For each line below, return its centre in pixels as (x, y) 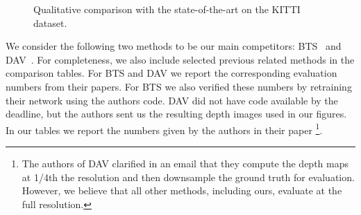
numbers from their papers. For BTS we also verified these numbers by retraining (179, 86)
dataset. (50, 22)
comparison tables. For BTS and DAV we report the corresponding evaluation (171, 73)
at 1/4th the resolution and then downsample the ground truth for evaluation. (188, 177)
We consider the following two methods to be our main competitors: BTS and (174, 46)
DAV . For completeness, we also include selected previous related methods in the (180, 59)
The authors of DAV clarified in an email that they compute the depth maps (185, 163)
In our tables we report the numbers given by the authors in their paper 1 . (164, 129)
